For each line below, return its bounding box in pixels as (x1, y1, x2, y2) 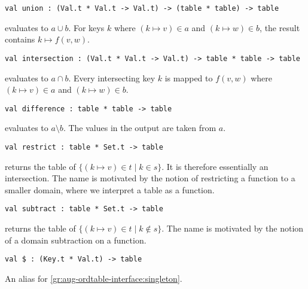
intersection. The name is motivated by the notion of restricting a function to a (5, 172, 295, 184)
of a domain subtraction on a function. (5, 233, 147, 246)
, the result (260, 21, 300, 34)
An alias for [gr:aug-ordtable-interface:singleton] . (5, 272, 182, 284)
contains (5, 33, 35, 45)
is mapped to (164, 71, 213, 84)
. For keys (68, 21, 105, 34)
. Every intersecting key (68, 71, 155, 84)
